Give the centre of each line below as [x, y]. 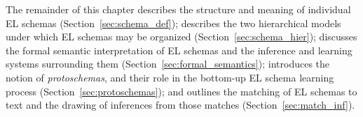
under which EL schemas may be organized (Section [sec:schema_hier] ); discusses [181, 37]
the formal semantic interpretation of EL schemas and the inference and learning [179, 50]
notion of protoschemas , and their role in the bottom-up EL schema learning [170, 77]
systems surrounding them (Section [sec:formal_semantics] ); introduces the [167, 64]
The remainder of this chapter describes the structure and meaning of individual [178, 9]
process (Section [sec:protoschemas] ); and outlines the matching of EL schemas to [181, 91]
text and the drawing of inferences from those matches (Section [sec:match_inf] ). [180, 105]
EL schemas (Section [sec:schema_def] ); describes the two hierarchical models [173, 23]
